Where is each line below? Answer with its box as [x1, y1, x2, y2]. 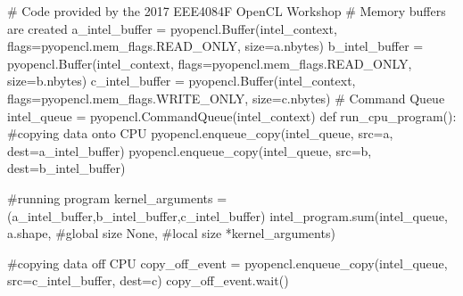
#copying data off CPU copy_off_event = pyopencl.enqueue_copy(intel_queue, [7, 253, 448, 272]
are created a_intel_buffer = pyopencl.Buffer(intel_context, [7, 19, 337, 37]
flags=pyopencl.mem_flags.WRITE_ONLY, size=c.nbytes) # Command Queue [7, 88, 445, 107]
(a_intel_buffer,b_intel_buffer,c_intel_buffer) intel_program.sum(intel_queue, [7, 206, 448, 225]
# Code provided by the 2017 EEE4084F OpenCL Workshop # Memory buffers [7, 2, 446, 20]
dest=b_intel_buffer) [7, 159, 126, 177]
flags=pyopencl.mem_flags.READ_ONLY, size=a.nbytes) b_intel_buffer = [7, 37, 424, 55]
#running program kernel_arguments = [7, 188, 227, 207]
